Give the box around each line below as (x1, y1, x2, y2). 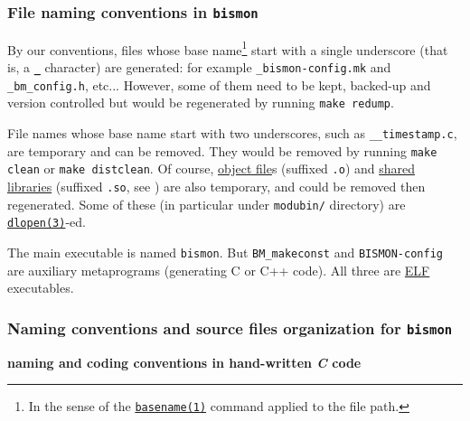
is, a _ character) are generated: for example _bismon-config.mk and (7, 58, 391, 77)
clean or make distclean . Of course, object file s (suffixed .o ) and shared (7, 159, 416, 178)
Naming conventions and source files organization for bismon (7, 316, 453, 339)
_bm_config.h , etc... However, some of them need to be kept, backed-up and (7, 75, 431, 94)
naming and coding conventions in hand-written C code (7, 352, 362, 371)
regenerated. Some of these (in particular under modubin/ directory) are (7, 194, 406, 213)
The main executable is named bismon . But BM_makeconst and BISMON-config (7, 242, 443, 261)
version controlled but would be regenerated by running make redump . (7, 93, 394, 112)
